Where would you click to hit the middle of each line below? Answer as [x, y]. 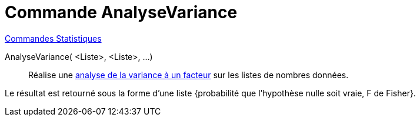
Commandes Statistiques [53, 38]
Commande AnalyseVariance [121, 12]
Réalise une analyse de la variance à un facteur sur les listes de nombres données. [189, 75]
